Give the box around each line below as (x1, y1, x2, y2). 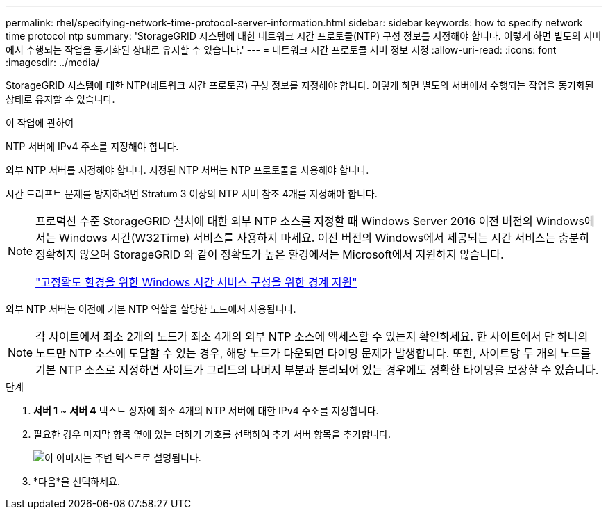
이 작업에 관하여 (6, 117, 74, 129)
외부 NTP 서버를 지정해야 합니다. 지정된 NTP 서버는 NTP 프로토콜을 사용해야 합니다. (6, 164, 369, 176)
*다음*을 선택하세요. (33, 475, 121, 487)
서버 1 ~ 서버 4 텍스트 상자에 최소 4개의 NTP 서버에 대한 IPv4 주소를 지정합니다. (33, 404, 379, 416)
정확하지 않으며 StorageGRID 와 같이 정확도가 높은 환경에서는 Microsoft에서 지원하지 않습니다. (35, 247, 504, 261)
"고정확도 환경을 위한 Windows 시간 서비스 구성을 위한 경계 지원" (35, 275, 357, 289)
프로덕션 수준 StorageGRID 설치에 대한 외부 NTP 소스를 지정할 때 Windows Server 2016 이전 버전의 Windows (35, 214, 584, 228)
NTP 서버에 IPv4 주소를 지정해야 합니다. (6, 140, 179, 152)
